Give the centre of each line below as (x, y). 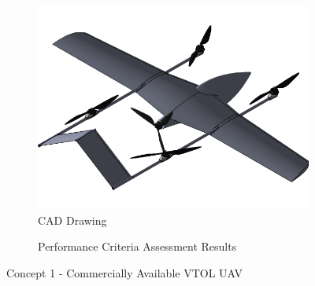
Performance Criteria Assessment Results (137, 246)
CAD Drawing (72, 220)
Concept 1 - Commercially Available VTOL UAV (125, 272)
